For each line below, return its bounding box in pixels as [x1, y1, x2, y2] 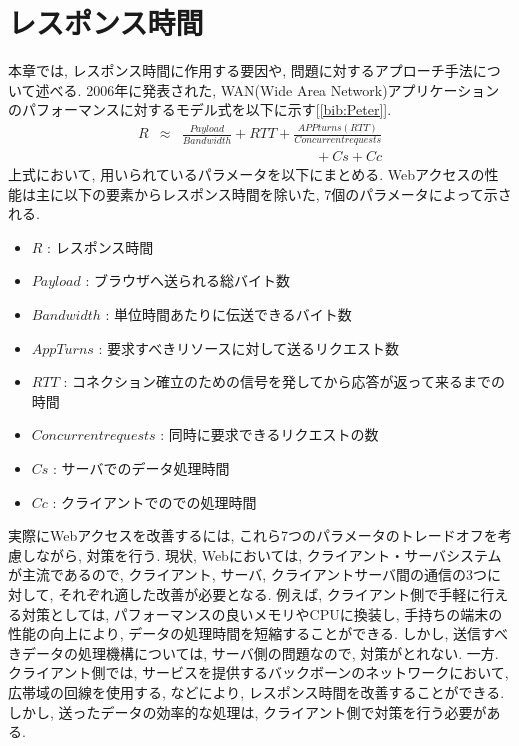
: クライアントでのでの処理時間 [52, 491, 257, 512]
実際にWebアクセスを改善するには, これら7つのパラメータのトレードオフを [8, 525, 498, 546]
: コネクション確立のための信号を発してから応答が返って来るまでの [63, 371, 505, 392]
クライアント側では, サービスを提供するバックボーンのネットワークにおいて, [8, 662, 509, 683]
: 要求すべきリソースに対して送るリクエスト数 [98, 337, 400, 358]
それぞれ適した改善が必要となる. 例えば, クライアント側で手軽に [58, 584, 481, 605]
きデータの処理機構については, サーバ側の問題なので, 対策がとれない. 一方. [8, 642, 499, 663]
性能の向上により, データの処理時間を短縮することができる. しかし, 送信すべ [8, 623, 509, 644]
